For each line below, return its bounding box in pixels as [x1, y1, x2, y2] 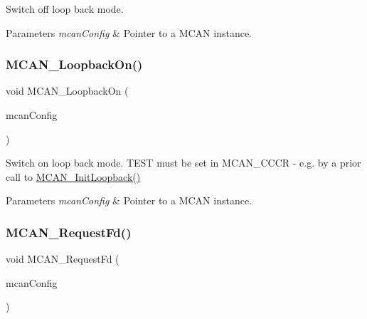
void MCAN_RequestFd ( [6, 251, 119, 266]
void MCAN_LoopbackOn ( [6, 83, 129, 98]
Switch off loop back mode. [6, 1, 124, 16]
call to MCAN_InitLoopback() [6, 169, 141, 184]
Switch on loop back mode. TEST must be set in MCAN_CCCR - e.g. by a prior [6, 155, 361, 170]
